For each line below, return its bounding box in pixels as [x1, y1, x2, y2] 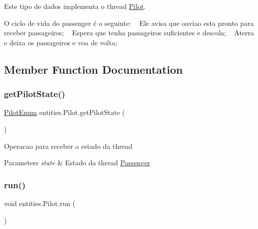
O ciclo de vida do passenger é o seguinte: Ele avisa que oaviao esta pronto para [4, 17, 254, 28]
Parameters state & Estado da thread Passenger [4, 157, 150, 168]
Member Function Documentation [4, 61, 183, 77]
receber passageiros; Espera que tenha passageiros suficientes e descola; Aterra [4, 27, 255, 38]
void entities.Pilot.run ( [4, 198, 76, 208]
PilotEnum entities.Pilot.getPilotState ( [4, 107, 125, 117]
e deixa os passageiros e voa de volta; [4, 37, 118, 47]
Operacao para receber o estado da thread [4, 140, 132, 151]
